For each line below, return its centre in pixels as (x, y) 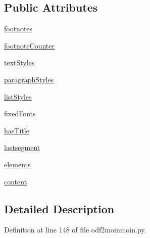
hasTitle (17, 130)
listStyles (18, 96)
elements (17, 164)
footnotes (18, 29)
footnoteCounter (30, 45)
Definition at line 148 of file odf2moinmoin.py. (75, 230)
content (16, 181)
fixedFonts (20, 113)
